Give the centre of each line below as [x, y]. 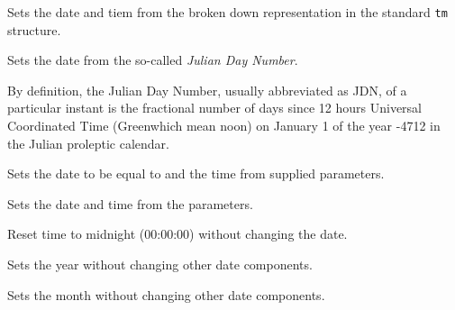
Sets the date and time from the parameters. [130, 203]
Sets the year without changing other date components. [160, 264]
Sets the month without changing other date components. [166, 294]
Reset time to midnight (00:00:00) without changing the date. [177, 234]
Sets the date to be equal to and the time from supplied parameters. [196, 173]
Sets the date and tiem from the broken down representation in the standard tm [227, 12]
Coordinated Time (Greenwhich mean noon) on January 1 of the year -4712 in [224, 126]
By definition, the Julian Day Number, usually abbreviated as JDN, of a [207, 90]
